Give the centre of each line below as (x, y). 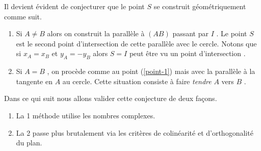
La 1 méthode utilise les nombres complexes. (86, 115)
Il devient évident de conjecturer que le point (74, 6)
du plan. (29, 143)
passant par (190, 33)
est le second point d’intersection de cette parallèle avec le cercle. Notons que (136, 43)
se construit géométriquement (200, 6)
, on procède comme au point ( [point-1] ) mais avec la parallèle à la (151, 71)
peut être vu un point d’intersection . (187, 53)
